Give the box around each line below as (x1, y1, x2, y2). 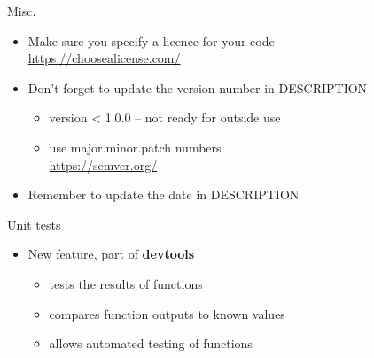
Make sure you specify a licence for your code (27, 31, 275, 50)
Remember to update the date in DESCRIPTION (27, 185, 300, 204)
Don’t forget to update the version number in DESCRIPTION (27, 78, 368, 97)
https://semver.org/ (49, 155, 158, 174)
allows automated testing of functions (49, 334, 253, 353)
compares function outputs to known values (49, 304, 285, 323)
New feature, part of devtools (27, 245, 195, 263)
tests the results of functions (49, 274, 203, 292)
